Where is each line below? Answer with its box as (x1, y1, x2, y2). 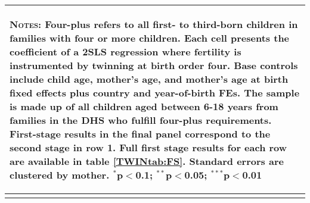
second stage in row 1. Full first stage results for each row (10, 140, 287, 154)
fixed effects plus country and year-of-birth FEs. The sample (10, 86, 300, 99)
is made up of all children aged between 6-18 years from (10, 99, 278, 113)
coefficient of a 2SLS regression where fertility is (10, 45, 241, 58)
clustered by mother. (10, 168, 110, 182)
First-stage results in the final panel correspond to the (10, 127, 271, 140)
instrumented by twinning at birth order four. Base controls (10, 58, 298, 72)
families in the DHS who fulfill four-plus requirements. (10, 113, 272, 127)
